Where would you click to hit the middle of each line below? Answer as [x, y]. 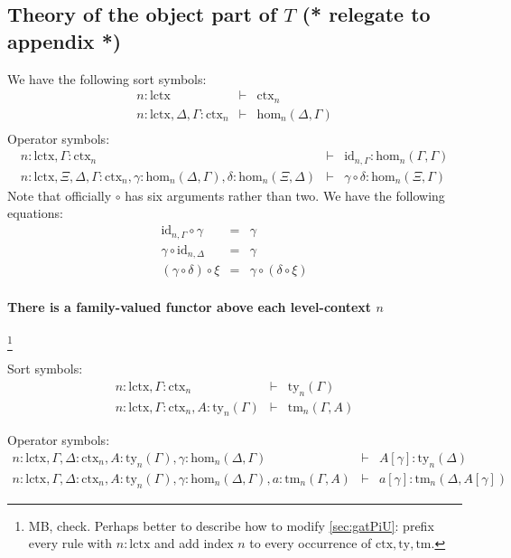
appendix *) [65, 40]
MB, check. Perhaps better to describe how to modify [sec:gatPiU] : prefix [231, 525]
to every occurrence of [311, 543]
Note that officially [60, 195]
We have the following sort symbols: [107, 78]
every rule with [70, 543]
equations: [35, 213]
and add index [194, 543]
